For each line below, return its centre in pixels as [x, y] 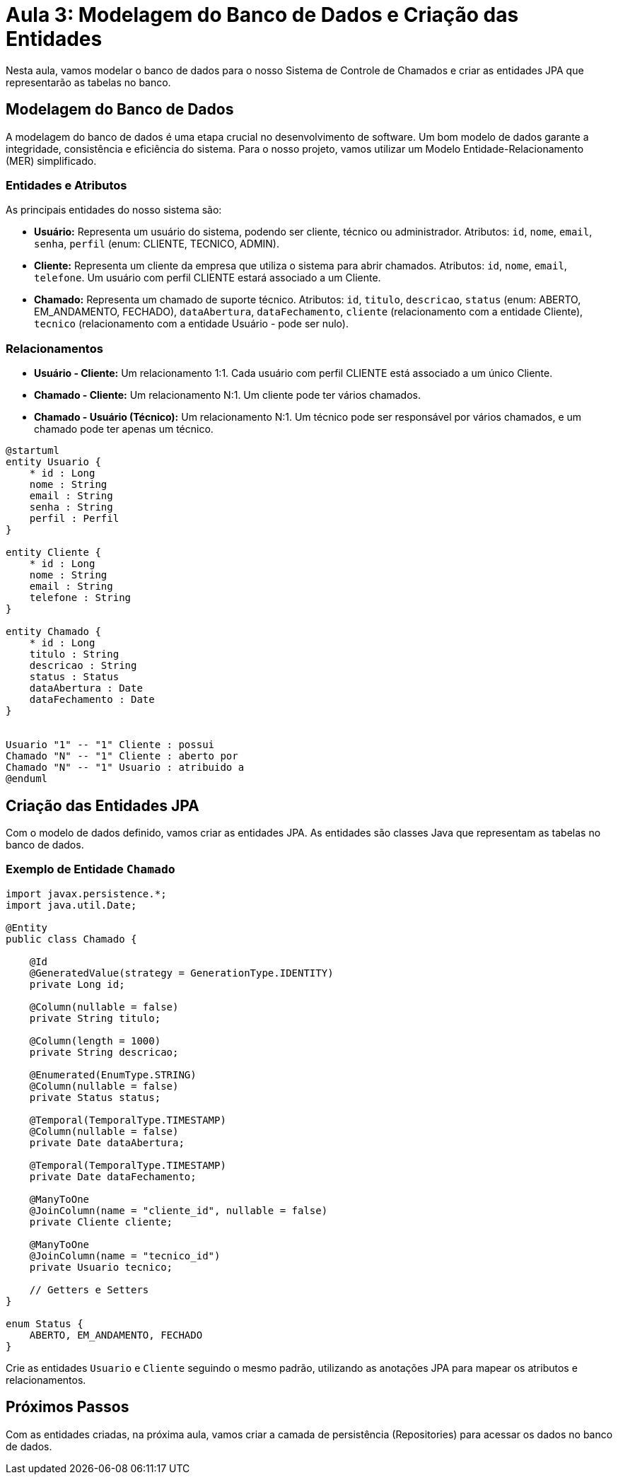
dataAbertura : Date [86, 688]
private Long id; [77, 984]
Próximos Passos [68, 1407]
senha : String [71, 507]
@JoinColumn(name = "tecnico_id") [125, 1255]
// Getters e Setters [89, 1289]
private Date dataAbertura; [107, 1142]
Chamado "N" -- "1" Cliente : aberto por [122, 756]
